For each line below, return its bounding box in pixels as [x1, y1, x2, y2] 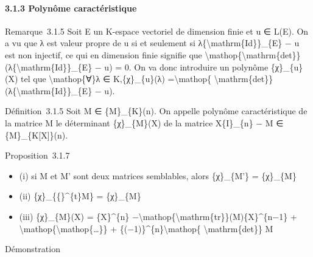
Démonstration [5, 242, 60, 255]
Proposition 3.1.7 [5, 149, 70, 162]
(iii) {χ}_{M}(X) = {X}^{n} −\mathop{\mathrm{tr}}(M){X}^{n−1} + [19, 210, 297, 222]
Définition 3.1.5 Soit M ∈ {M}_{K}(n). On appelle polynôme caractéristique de [5, 105, 308, 117]
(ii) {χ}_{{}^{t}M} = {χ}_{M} [19, 190, 141, 202]
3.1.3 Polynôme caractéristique [5, 1, 137, 14]
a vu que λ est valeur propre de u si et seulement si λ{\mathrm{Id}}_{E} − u [5, 36, 300, 49]
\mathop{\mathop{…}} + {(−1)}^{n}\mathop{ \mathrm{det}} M [19, 222, 273, 235]
